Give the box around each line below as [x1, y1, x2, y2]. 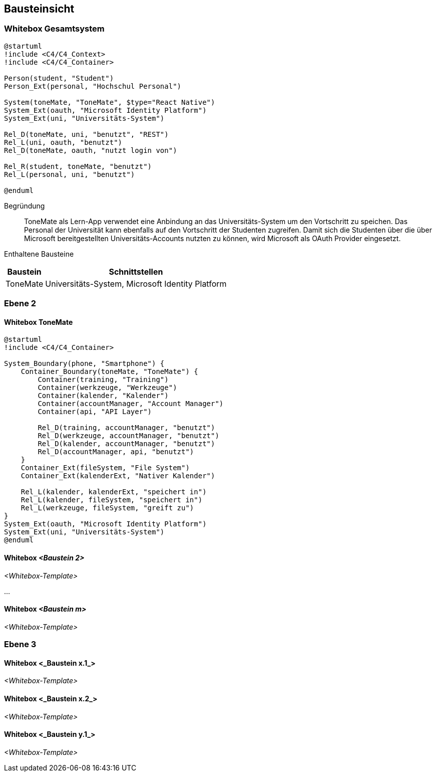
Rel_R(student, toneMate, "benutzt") [4, 162, 152, 170]
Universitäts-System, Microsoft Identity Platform [45, 278, 227, 289]
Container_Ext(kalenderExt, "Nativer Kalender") [21, 472, 215, 480]
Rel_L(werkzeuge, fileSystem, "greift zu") [21, 504, 194, 512]
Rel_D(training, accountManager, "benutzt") [38, 424, 215, 432]
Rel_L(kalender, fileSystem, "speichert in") [21, 496, 203, 504]
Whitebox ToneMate [4, 317, 73, 326]
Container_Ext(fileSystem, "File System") [21, 464, 190, 472]
